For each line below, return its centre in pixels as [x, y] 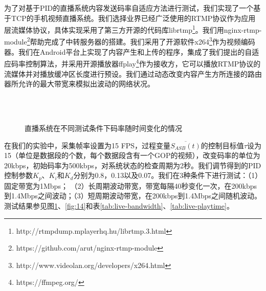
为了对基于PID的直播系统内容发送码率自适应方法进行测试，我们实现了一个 [129, 8]
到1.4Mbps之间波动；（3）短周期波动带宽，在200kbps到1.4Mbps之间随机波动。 [133, 196]
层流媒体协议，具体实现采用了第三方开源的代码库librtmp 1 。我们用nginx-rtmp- [133, 29]
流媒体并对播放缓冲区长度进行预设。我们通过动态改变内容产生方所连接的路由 [133, 73]
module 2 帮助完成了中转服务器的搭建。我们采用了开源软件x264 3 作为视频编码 [130, 41]
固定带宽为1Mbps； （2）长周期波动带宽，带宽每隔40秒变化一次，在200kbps [131, 185]
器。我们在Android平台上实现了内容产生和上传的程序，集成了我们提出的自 [128, 51]
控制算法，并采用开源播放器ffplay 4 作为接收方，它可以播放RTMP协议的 [143, 63]
